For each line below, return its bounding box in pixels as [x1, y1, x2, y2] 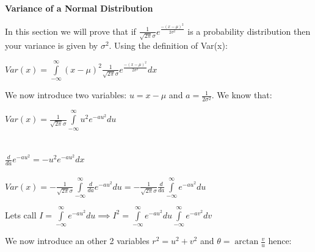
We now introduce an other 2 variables [5, 234, 150, 247]
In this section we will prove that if [5, 24, 136, 37]
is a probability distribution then [187, 24, 311, 37]
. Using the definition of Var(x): [109, 39, 228, 52]
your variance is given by [5, 39, 98, 52]
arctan [234, 237, 259, 247]
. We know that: [211, 88, 272, 101]
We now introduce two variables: [5, 88, 127, 101]
